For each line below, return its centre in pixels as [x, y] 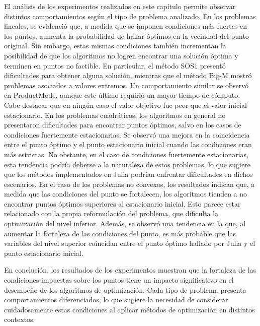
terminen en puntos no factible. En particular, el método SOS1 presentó [115, 65]
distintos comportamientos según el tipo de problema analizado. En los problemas [130, 16]
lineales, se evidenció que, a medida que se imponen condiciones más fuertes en [126, 26]
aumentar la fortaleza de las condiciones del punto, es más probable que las [120, 233]
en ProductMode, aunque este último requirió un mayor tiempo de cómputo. [122, 95]
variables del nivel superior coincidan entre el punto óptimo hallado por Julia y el [130, 243]
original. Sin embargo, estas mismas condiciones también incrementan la [115, 46]
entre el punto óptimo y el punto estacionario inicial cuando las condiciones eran [128, 144]
